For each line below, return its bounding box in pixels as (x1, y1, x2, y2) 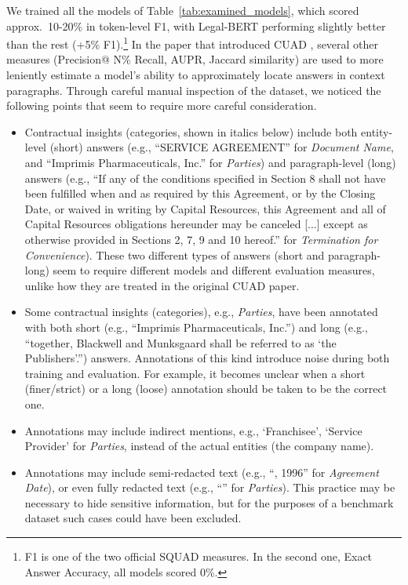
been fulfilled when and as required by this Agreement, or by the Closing (24, 185, 376, 202)
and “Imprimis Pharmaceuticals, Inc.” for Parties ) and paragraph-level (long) (24, 154, 396, 170)
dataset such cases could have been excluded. (24, 510, 242, 526)
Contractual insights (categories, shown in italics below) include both (24, 123, 358, 140)
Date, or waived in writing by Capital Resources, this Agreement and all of (24, 200, 386, 216)
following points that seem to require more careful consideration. (6, 97, 317, 114)
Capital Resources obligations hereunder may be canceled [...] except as (24, 216, 368, 232)
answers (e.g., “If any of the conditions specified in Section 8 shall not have (24, 169, 386, 186)
